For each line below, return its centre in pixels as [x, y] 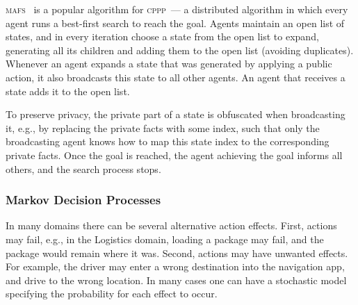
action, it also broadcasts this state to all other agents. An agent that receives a [176, 77]
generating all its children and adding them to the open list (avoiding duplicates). [180, 50]
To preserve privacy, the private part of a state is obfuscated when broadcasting [176, 114]
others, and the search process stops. [83, 168]
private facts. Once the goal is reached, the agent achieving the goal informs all [174, 155]
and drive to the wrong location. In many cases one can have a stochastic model [176, 280]
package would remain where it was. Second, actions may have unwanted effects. [177, 253]
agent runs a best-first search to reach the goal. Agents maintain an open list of [175, 23]
